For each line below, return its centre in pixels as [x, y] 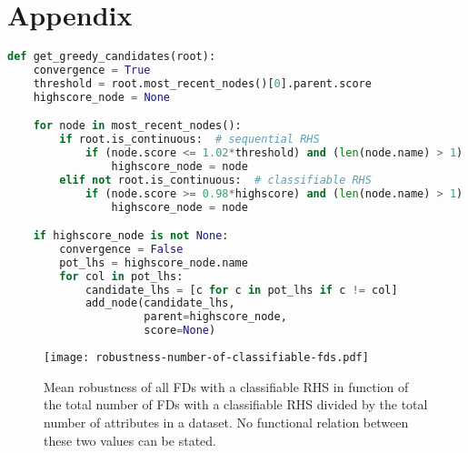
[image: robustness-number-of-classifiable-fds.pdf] [206, 358]
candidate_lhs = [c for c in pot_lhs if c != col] [241, 290]
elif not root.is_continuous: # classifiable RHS [215, 180]
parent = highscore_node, [215, 317]
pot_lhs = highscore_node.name [154, 262]
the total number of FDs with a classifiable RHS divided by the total [236, 404]
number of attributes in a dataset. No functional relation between [226, 422]
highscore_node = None [102, 97]
